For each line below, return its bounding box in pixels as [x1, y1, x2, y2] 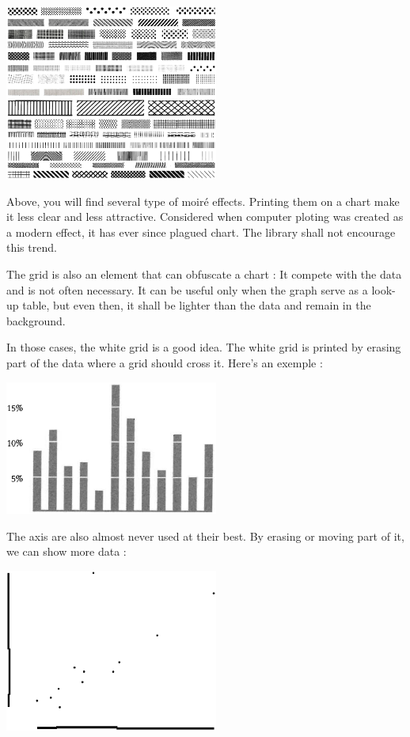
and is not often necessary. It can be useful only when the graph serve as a [6, 281, 368, 298]
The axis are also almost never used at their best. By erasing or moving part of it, [6, 527, 404, 544]
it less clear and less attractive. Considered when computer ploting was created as [6, 208, 404, 225]
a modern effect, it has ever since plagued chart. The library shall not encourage [6, 223, 396, 240]
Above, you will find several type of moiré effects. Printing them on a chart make [6, 192, 400, 209]
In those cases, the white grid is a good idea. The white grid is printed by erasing [6, 339, 401, 355]
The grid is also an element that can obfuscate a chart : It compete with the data [6, 266, 402, 283]
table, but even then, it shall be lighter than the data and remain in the [22, 297, 371, 313]
